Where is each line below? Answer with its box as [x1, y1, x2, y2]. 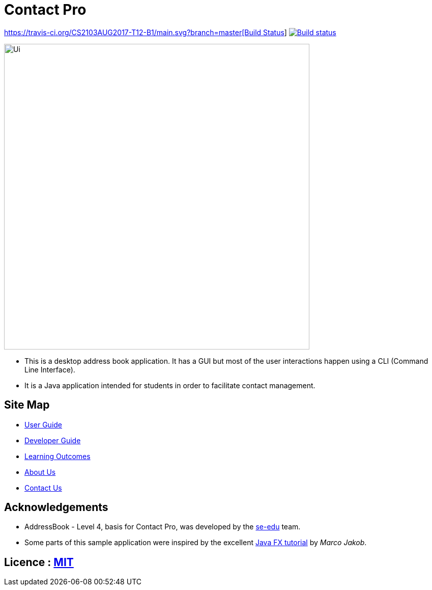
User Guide [24, 420, 63, 429]
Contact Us [24, 483, 62, 492]
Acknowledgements [4, 501, 108, 514]
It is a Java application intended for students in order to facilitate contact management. [24, 381, 315, 390]
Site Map [4, 398, 50, 412]
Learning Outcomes [24, 451, 91, 461]
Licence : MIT [4, 555, 74, 569]
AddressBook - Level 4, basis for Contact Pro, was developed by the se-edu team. [24, 522, 301, 531]
